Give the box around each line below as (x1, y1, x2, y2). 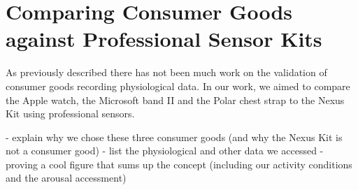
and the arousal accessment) (6, 170, 127, 185)
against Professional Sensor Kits (6, 24, 322, 53)
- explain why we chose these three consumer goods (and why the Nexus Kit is (6, 129, 343, 144)
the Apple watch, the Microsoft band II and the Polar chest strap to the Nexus (6, 92, 345, 107)
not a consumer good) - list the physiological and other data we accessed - (6, 143, 324, 158)
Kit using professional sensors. (6, 106, 135, 121)
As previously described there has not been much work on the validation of (6, 65, 327, 80)
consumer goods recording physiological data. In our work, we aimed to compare (6, 78, 350, 93)
